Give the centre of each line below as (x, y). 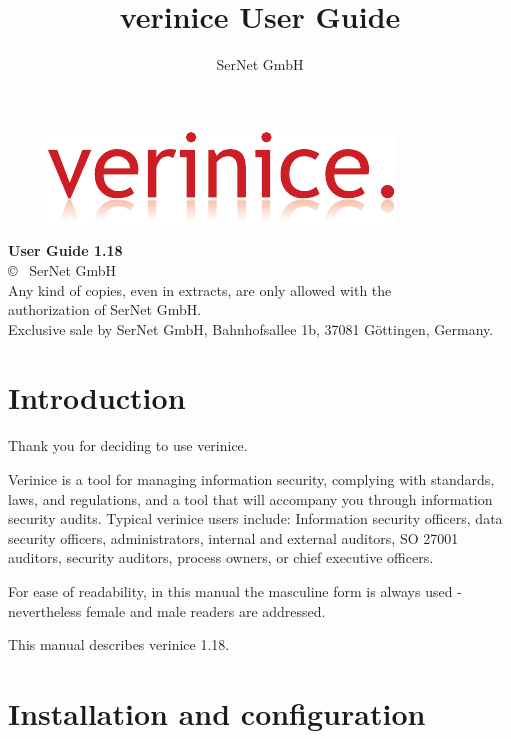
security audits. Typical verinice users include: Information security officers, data (255, 518)
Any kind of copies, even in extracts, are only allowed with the (200, 289)
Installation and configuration (217, 712)
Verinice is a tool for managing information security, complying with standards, (251, 479)
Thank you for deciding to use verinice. (128, 445)
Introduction (97, 397)
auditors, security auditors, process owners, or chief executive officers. (221, 557)
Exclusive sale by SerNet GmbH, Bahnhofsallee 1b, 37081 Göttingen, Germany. (251, 328)
